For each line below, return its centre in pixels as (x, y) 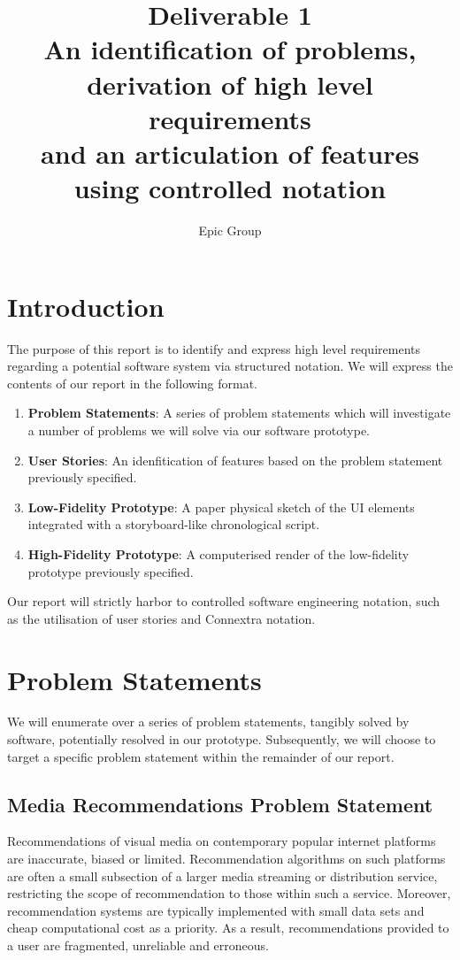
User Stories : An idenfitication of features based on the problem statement (235, 460)
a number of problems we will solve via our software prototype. (199, 430)
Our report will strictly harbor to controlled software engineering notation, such (224, 601)
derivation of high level (230, 84)
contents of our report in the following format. (132, 383)
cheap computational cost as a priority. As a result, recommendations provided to (228, 928)
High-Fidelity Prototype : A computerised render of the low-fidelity (218, 553)
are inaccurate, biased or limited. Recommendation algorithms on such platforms (226, 859)
